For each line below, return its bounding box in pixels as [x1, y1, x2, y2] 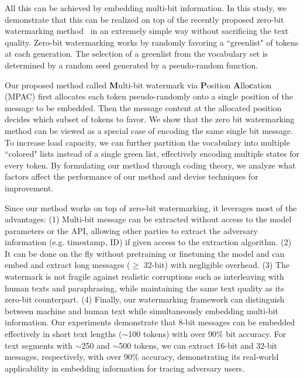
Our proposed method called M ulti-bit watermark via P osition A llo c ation [5, 78, 272, 91]
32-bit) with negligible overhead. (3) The [143, 259, 290, 271]
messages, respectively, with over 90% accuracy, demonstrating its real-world [5, 350, 279, 363]
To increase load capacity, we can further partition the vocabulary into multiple [5, 136, 290, 148]
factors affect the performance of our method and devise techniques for [5, 170, 258, 183]
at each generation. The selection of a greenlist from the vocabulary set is [5, 47, 268, 60]
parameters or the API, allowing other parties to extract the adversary [5, 224, 258, 236]
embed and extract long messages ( [5, 259, 130, 271]
